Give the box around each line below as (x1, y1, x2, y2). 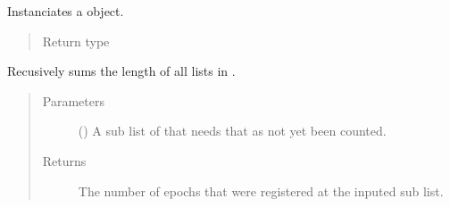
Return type (42, 31, 110, 50)
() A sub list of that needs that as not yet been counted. (78, 121, 387, 140)
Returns (42, 151, 87, 170)
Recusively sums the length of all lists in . (7, 62, 236, 80)
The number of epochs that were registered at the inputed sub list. (78, 181, 444, 200)
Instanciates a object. (7, 2, 124, 20)
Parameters (42, 91, 104, 110)
